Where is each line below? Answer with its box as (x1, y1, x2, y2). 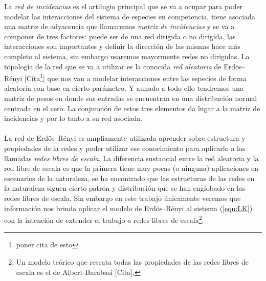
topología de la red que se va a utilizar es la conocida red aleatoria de (4, 61, 221, 71)
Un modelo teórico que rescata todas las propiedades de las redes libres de (16, 256, 249, 267)
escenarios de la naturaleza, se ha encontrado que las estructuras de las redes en (4, 172, 255, 183)
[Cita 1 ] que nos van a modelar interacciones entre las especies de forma (24, 71, 247, 83)
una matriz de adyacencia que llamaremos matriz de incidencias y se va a (4, 21, 235, 32)
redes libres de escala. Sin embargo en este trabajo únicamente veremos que (4, 192, 241, 203)
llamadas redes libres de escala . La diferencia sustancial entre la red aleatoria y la (4, 152, 259, 163)
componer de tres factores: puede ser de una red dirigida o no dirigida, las (4, 31, 236, 41)
